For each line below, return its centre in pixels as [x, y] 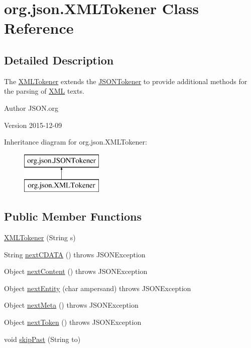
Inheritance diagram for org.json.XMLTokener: [76, 142]
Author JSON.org [31, 108]
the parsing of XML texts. [44, 91]
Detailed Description [59, 60]
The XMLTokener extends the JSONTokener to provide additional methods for [126, 81]
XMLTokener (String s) [40, 237]
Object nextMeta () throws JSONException [71, 305]
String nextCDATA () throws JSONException [75, 254]
